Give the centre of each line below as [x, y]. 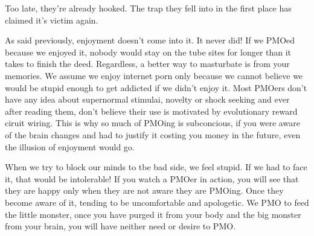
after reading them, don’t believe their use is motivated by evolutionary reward [151, 111]
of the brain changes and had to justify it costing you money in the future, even [153, 134]
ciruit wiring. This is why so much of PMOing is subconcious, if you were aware [152, 123]
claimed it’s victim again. [52, 20]
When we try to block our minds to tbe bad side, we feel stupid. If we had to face [156, 167]
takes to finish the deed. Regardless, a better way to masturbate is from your [147, 64]
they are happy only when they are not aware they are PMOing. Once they [144, 190]
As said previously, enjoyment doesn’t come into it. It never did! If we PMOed [150, 40]
